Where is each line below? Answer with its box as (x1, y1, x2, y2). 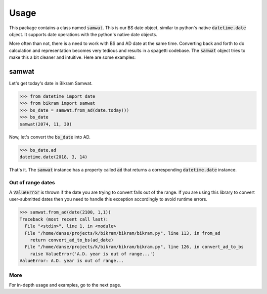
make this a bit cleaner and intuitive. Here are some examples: (9, 54, 136, 60)
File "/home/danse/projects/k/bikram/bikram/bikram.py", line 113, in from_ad (25, 230, 221, 236)
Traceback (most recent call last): (19, 216, 109, 222)
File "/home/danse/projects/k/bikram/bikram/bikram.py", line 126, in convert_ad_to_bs (25, 244, 244, 250)
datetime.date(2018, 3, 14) (19, 154, 88, 160)
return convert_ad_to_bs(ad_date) (30, 237, 114, 243)
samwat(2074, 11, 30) (19, 121, 72, 127)
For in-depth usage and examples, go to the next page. (9, 282, 122, 288)
